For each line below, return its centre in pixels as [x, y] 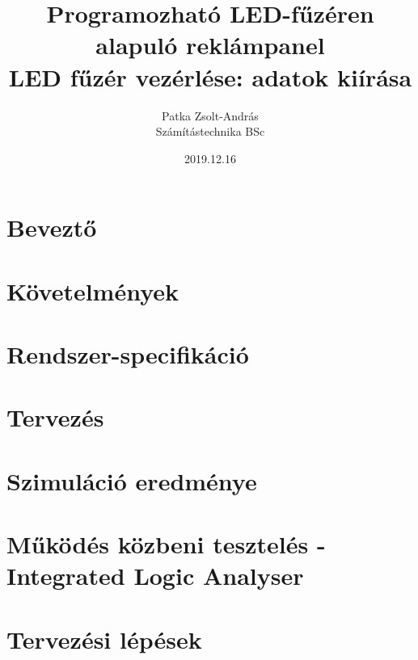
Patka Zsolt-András [210, 115]
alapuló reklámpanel [210, 45]
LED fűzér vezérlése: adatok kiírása [210, 76]
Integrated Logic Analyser [155, 576]
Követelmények [93, 290]
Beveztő [52, 227]
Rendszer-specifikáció [128, 354]
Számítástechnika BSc [210, 131]
